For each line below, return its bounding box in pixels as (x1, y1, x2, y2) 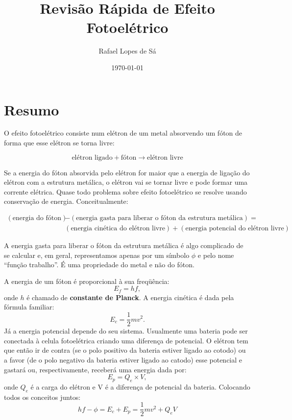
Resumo (4, 99, 59, 119)
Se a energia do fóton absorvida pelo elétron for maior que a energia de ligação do (4, 167, 250, 177)
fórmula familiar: (4, 302, 54, 312)
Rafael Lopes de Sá (98, 46, 156, 56)
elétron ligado (72, 154, 113, 161)
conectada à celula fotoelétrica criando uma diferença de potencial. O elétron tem (4, 335, 248, 345)
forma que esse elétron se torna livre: (4, 138, 115, 148)
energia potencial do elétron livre (185, 225, 284, 232)
